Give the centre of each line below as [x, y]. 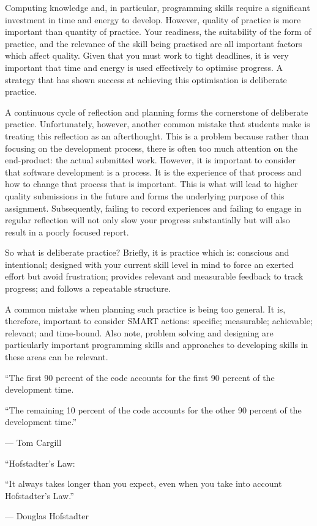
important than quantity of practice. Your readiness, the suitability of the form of [158, 31]
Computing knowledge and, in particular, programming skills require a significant [158, 7]
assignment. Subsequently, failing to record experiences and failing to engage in [153, 208]
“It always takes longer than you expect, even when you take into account [144, 483]
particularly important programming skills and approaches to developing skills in [157, 345]
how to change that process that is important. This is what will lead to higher [151, 184]
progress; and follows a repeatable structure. [88, 288]
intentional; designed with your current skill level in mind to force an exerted [149, 264]
